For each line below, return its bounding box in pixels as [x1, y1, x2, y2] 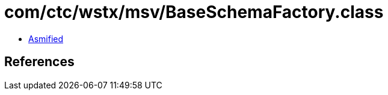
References [4, 54, 75, 70]
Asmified [28, 33, 64, 44]
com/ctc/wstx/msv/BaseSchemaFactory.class [4, 2, 384, 22]
